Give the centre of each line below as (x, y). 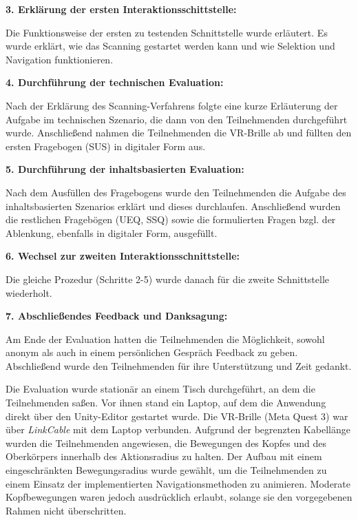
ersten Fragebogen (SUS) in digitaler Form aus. (106, 146)
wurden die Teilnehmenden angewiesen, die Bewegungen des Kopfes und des (166, 443)
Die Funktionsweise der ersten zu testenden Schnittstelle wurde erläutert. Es (167, 32)
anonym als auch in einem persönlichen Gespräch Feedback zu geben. (152, 352)
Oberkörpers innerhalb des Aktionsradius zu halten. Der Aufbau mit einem (164, 456)
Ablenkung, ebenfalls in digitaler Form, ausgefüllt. (112, 232)
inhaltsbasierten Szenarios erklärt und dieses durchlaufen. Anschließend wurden (173, 206)
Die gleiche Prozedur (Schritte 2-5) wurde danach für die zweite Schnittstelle (168, 279)
